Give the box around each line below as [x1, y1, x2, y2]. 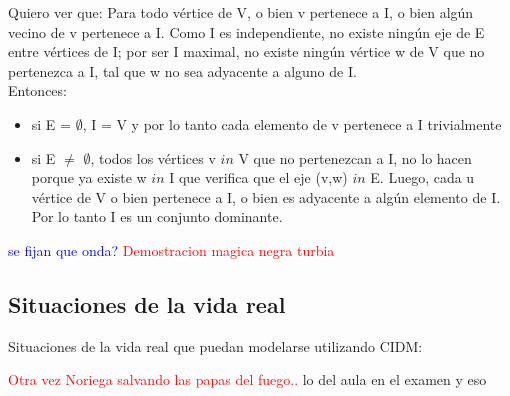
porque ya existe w [31, 167, 147, 188]
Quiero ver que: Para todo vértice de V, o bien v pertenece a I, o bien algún [8, 2, 474, 22]
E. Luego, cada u [370, 167, 475, 188]
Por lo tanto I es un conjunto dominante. [31, 206, 283, 227]
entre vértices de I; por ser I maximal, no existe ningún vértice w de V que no [8, 41, 485, 62]
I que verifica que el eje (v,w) [169, 167, 348, 188]
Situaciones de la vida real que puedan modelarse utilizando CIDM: [8, 335, 423, 356]
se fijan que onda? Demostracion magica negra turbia [8, 239, 335, 260]
